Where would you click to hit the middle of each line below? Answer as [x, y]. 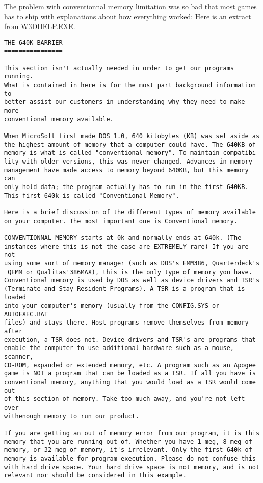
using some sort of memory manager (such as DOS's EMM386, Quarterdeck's [132, 263]
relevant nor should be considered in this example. [95, 476]
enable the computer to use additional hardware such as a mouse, [119, 348]
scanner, [19, 357]
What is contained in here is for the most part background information [130, 85]
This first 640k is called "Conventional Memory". [92, 195]
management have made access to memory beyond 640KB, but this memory [126, 170]
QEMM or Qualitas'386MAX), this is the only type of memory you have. [130, 272]
